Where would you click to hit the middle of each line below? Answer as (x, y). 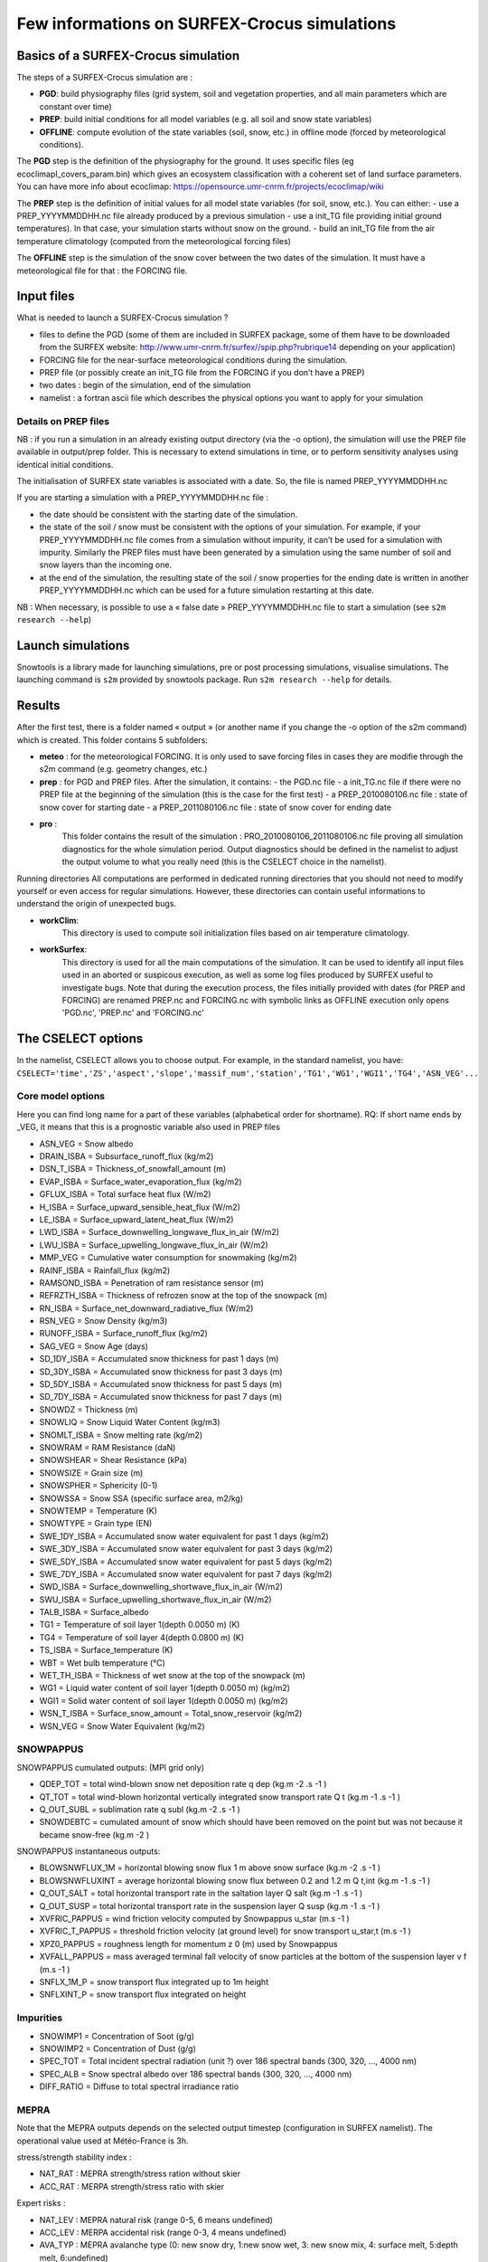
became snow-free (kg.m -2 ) (94, 1834)
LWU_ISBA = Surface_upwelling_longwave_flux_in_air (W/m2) (154, 1245)
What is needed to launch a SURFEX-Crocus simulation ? (122, 318)
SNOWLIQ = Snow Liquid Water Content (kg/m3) (130, 1422)
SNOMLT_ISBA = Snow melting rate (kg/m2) (121, 1435)
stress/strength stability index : (74, 2157)
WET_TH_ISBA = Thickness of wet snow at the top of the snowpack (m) (173, 1676)
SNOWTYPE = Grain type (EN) (96, 1524)
